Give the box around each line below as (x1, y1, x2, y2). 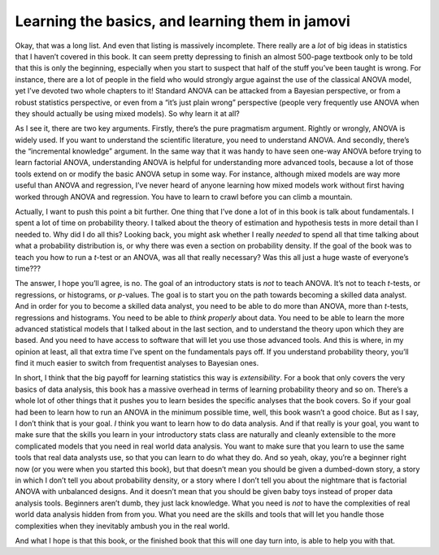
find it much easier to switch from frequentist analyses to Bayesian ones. (15, 358, 259, 368)
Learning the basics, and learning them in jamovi (15, 12, 351, 30)
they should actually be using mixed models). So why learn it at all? (15, 108, 240, 118)
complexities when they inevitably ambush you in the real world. (15, 521, 230, 531)
